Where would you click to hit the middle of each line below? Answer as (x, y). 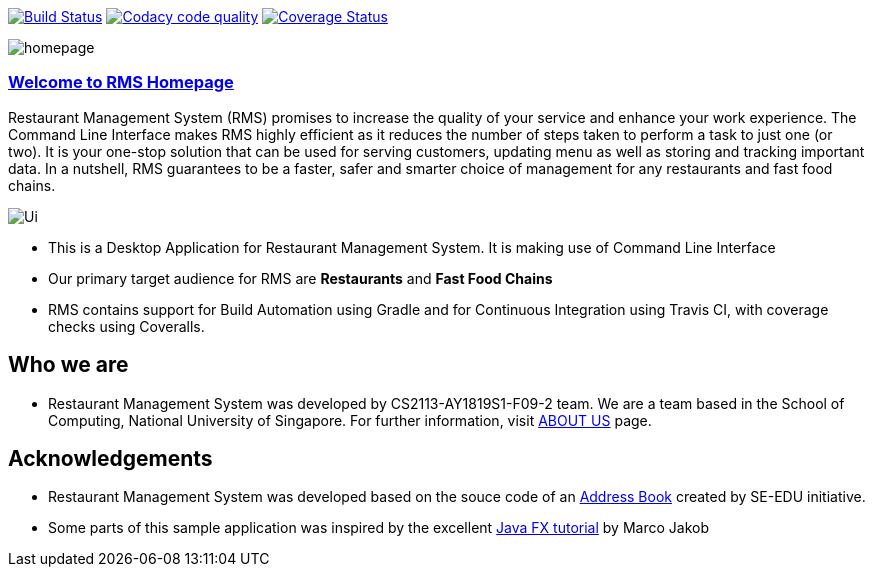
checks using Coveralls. (126, 326)
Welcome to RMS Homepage (121, 82)
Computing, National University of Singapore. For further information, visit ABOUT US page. (350, 420)
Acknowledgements (110, 459)
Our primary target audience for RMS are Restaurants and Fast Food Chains (300, 278)
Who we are (68, 365)
